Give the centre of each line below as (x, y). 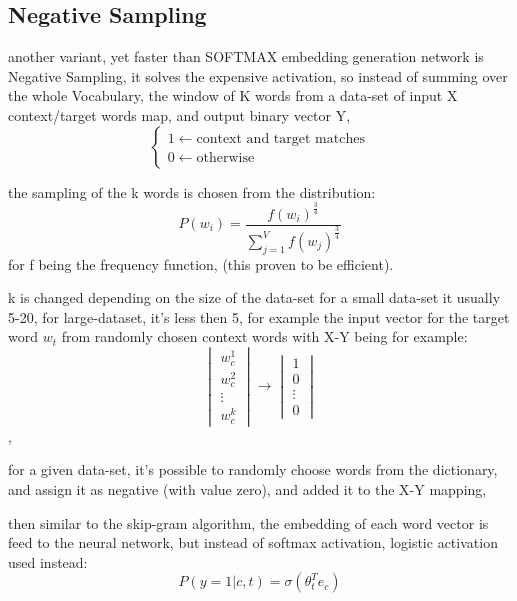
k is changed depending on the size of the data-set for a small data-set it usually (254, 297)
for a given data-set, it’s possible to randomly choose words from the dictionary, (253, 469)
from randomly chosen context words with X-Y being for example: (264, 336)
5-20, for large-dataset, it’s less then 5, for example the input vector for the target (259, 316)
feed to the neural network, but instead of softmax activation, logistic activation (253, 542)
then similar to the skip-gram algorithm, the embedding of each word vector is (248, 522)
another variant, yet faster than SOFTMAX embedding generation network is (246, 56)
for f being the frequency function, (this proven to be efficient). (201, 263)
